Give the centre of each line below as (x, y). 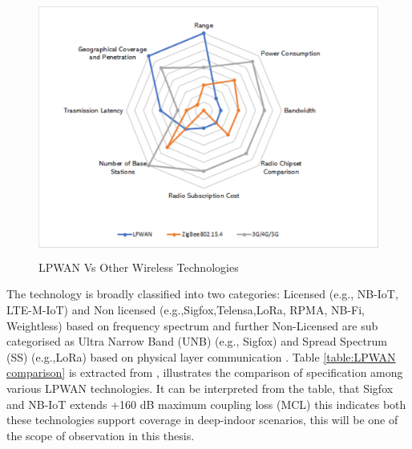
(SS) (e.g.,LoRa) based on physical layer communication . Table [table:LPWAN (201, 356)
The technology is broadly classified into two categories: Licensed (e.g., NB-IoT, (202, 294)
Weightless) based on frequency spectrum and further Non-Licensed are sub (192, 325)
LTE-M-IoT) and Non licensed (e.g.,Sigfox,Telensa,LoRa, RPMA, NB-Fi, (186, 310)
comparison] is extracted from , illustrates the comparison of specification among (205, 372)
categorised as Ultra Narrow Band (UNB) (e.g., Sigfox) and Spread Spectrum (197, 341)
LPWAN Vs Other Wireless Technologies (139, 267)
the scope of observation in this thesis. (101, 435)
